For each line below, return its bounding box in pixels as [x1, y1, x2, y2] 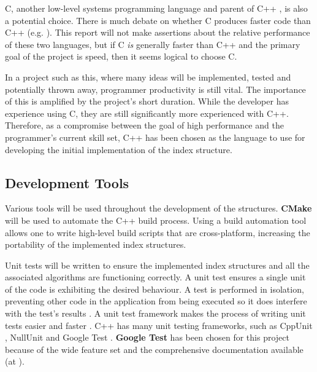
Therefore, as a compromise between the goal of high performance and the [5, 119, 284, 132]
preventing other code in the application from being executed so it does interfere [5, 295, 307, 307]
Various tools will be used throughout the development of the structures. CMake [5, 202, 312, 215]
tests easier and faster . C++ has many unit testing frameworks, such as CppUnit [5, 319, 313, 331]
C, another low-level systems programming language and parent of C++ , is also [5, 2, 308, 14]
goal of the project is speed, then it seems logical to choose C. [5, 50, 237, 63]
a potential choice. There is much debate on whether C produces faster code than [5, 14, 311, 26]
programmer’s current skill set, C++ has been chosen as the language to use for [5, 130, 305, 143]
